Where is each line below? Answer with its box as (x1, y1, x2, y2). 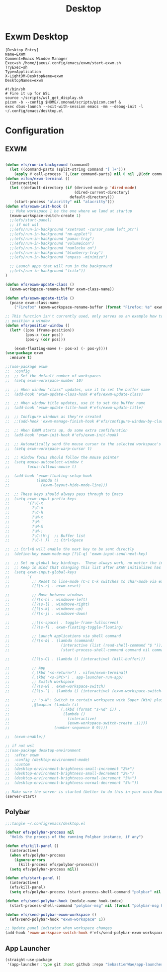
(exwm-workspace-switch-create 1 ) (9, 213, 81, 218)
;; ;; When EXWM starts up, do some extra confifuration (5, 428, 128, 433)
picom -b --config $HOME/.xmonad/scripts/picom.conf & (5, 100, 121, 105)
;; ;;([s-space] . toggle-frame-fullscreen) (5, 620, 119, 625)
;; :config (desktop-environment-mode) (5, 757, 90, 762)
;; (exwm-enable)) (5, 735, 46, 740)
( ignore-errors (14, 857, 46, 863)
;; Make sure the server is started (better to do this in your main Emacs (5, 789, 166, 794)
